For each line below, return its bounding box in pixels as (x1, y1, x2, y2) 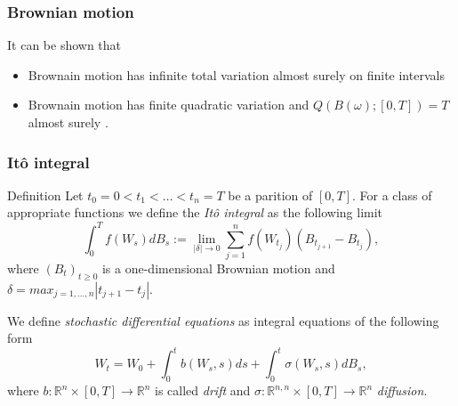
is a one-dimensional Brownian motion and (101, 258, 335, 277)
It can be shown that (7, 36, 122, 54)
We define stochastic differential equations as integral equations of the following (7, 311, 439, 329)
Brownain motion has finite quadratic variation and (28, 95, 309, 114)
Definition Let (7, 185, 84, 204)
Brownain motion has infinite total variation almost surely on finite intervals (28, 65, 445, 84)
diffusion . (376, 381, 428, 400)
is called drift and (155, 381, 251, 400)
